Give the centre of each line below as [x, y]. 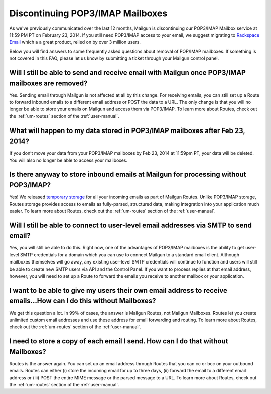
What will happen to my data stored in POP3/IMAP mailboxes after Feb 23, [127, 130]
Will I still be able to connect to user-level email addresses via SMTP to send [130, 225]
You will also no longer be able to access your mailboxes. [69, 160]
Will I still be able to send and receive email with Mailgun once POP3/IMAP [127, 73]
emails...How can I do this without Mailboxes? [83, 301]
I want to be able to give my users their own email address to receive [118, 290]
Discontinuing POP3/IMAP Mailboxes [88, 13]
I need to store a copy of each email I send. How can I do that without [119, 341]
